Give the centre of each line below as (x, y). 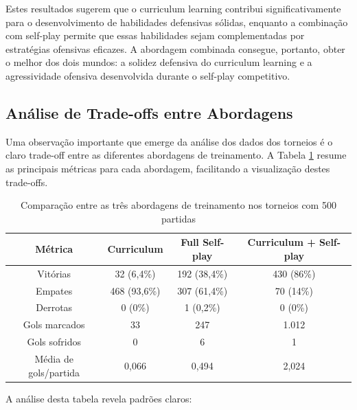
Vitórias (54, 273)
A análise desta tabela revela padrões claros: (99, 398)
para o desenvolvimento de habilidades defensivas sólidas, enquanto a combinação (177, 22)
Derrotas (54, 307)
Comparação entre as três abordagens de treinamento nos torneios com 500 (178, 205)
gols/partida (54, 372)
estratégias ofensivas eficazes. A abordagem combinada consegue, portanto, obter (175, 48)
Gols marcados (54, 324)
